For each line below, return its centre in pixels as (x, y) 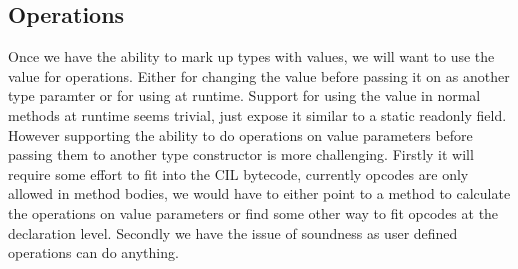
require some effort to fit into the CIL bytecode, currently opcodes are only (238, 173)
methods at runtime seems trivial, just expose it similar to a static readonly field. (257, 114)
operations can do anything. (93, 252)
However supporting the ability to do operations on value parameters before (240, 134)
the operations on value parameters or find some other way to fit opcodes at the (253, 212)
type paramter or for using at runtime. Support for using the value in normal (244, 95)
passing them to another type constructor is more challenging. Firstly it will (241, 154)
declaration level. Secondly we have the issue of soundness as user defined (233, 232)
